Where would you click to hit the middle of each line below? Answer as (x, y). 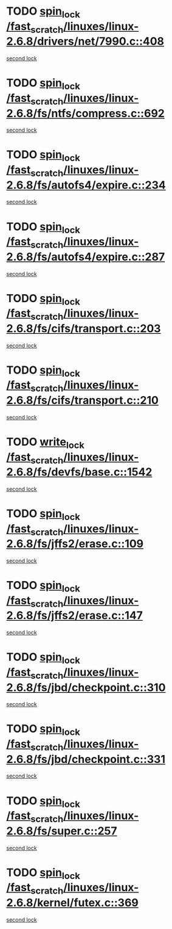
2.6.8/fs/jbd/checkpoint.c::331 (86, 759)
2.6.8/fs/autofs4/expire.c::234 (86, 185)
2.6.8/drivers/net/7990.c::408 (85, 42)
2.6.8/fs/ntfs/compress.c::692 (86, 113)
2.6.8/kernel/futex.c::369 (72, 902)
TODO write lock (46, 443)
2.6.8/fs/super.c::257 (62, 831)
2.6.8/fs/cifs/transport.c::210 (83, 400)
